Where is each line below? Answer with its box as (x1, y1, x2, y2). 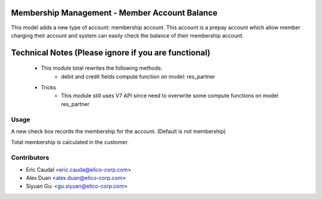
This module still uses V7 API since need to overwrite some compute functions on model (61, 92, 278, 99)
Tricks (41, 84, 57, 91)
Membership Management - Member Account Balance (11, 8, 218, 18)
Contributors (11, 154, 49, 162)
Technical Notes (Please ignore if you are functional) (11, 48, 211, 58)
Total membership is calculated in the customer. (11, 139, 129, 146)
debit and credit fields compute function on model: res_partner (61, 73, 216, 80)
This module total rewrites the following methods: (41, 64, 163, 71)
